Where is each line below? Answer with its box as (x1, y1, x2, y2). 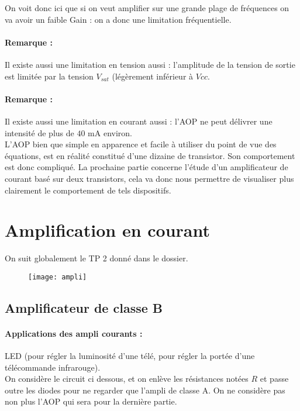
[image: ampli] (28, 272, 87, 281)
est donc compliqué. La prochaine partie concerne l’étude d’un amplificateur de (5, 161, 288, 173)
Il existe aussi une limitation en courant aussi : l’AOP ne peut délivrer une (5, 115, 273, 127)
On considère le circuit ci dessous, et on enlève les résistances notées (5, 372, 249, 385)
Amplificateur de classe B (5, 298, 163, 316)
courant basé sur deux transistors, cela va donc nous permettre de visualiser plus (5, 172, 294, 184)
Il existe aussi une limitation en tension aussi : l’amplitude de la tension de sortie (5, 58, 295, 70)
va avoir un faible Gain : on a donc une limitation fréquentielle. (5, 13, 232, 25)
